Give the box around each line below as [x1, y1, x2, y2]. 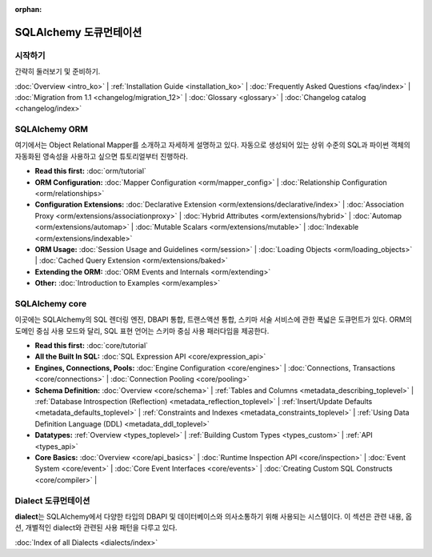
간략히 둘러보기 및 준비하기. [14, 66, 101, 76]
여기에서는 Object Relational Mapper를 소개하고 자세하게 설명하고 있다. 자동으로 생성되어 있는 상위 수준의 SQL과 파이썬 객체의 [14, 140, 411, 150]
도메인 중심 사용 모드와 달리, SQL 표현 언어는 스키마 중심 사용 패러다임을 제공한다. [14, 326, 270, 335]
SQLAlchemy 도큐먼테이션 [14, 25, 142, 39]
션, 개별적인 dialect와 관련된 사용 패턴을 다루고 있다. [14, 523, 178, 532]
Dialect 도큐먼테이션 [14, 495, 90, 506]
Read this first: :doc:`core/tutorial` [34, 341, 148, 351]
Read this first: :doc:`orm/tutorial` [34, 166, 147, 176]
